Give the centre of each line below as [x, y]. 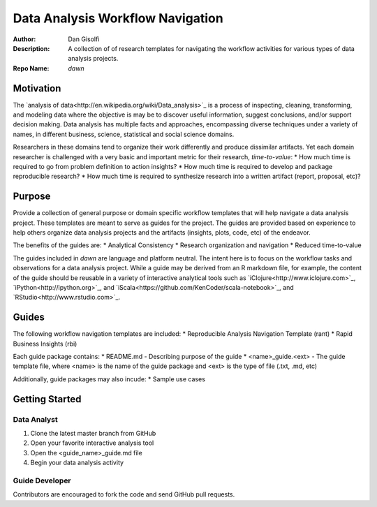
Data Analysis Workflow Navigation [118, 18]
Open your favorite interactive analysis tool [92, 443]
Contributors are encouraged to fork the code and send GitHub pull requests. [124, 494]
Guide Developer [42, 480]
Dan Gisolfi [84, 39]
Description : [31, 48]
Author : [24, 39]
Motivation [37, 88]
